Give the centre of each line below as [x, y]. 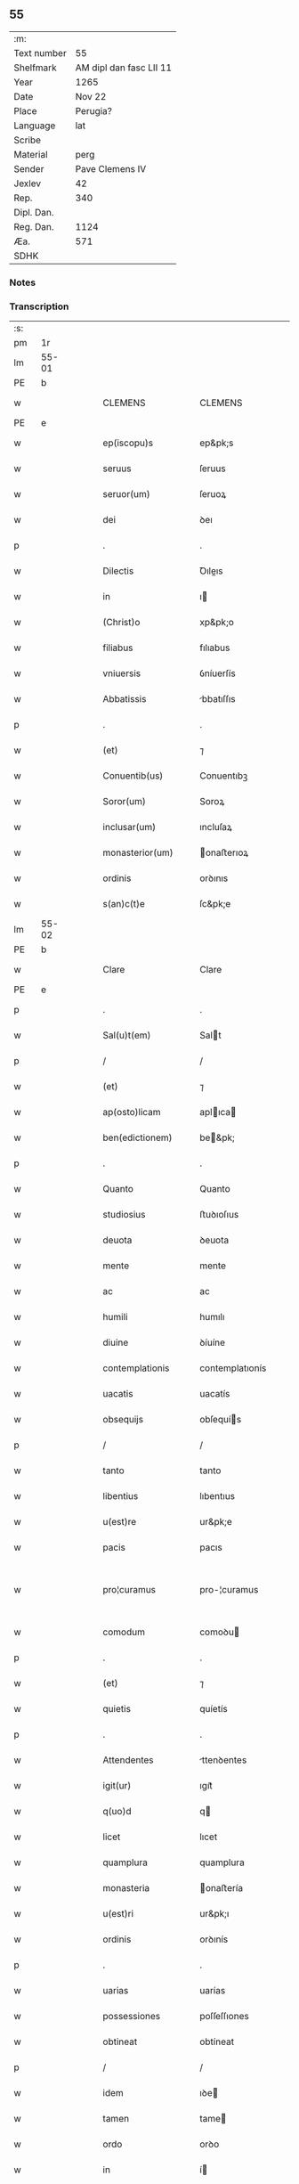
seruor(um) [126, 494]
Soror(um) [125, 802]
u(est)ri [118, 1914]
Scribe [28, 140]
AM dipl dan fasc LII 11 [123, 68]
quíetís [214, 1709]
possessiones [132, 2017]
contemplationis [136, 1368]
